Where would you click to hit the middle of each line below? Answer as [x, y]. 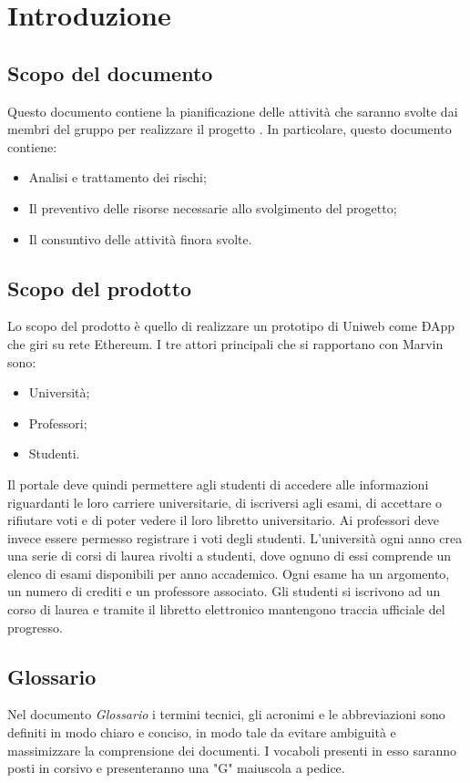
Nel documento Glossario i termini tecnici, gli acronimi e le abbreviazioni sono [226, 714]
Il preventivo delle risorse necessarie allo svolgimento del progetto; [213, 207]
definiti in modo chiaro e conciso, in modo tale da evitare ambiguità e [202, 732]
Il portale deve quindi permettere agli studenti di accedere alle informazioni [218, 484]
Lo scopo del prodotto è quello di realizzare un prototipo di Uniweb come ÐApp [231, 326]
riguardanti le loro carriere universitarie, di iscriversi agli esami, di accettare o [225, 502]
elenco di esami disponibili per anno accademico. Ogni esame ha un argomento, [229, 573]
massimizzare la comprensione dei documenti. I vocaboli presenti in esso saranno [232, 750]
